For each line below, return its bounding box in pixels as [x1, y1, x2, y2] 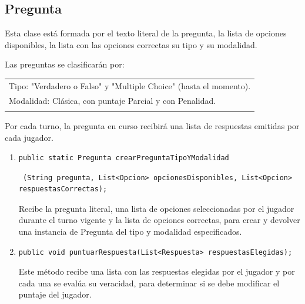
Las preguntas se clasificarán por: [5, 58, 125, 70]
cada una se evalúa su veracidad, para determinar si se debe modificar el [18, 276, 280, 289]
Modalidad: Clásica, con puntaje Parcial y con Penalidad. [9, 94, 216, 106]
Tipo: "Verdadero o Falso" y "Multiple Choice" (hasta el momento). [9, 79, 251, 92]
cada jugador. [5, 131, 53, 143]
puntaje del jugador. [18, 288, 92, 300]
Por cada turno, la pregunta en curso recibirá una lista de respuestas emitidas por [5, 119, 300, 131]
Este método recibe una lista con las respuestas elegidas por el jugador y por [18, 265, 295, 278]
